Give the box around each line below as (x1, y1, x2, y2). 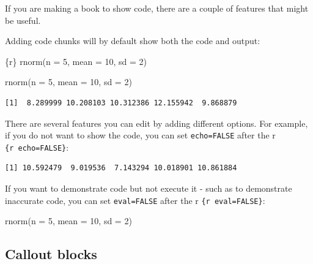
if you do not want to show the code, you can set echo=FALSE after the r (5, 129, 276, 141)
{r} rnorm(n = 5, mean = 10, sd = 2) (5, 55, 147, 67)
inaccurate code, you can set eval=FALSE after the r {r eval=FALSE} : (5, 194, 265, 206)
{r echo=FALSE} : (5, 140, 69, 153)
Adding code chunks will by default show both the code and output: (5, 34, 260, 47)
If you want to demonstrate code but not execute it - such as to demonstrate (5, 182, 292, 195)
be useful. (5, 13, 41, 26)
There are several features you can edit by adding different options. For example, (5, 116, 308, 129)
